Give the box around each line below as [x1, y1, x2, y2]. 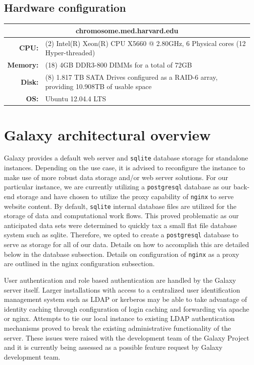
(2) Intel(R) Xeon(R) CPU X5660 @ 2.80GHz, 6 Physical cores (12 [45, 38, 246, 48]
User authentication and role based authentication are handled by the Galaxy [4, 274, 236, 285]
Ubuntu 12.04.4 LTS [45, 93, 106, 104]
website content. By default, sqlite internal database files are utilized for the [4, 201, 236, 211]
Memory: [7, 59, 39, 69]
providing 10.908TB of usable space [45, 81, 152, 91]
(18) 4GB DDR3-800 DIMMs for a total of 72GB [45, 59, 192, 69]
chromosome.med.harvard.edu [76, 25, 178, 35]
